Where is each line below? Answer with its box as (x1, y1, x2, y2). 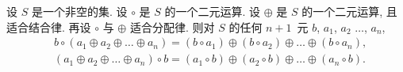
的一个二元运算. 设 (164, 3, 261, 19)
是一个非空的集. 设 (31, 3, 128, 19)
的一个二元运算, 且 (301, 3, 397, 19)
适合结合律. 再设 (6, 18, 91, 35)
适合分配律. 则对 (129, 18, 215, 35)
